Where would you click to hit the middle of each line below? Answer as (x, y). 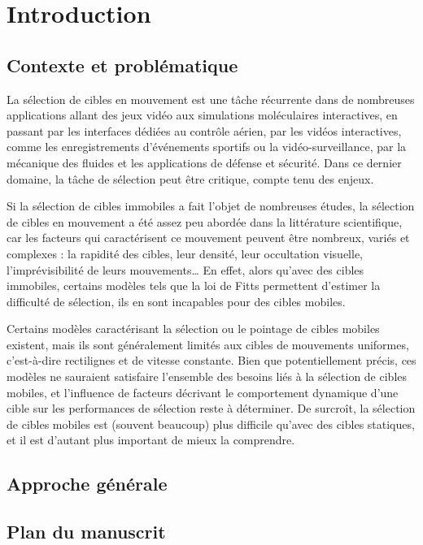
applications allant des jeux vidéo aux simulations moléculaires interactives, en (202, 115)
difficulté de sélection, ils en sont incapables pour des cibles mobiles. (176, 301)
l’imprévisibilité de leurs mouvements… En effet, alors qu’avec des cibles (185, 269)
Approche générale (87, 484)
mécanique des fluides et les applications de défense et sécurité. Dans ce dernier (204, 162)
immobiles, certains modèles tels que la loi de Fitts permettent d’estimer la (194, 285)
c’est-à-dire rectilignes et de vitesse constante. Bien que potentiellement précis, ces (211, 360)
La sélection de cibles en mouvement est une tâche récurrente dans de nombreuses (211, 99)
